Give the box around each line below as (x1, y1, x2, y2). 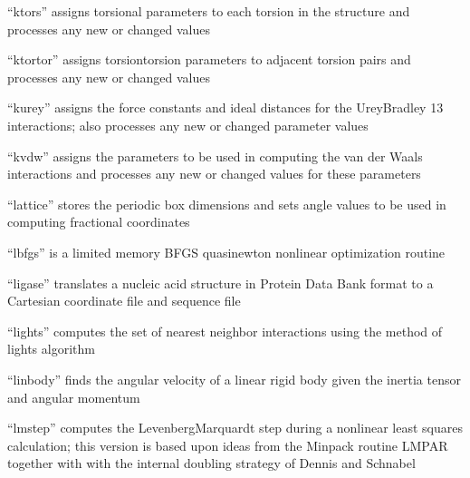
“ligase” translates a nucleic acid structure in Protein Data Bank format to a (7, 273, 434, 292)
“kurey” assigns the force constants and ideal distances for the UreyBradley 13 (7, 98, 444, 117)
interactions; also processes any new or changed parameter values (7, 115, 369, 134)
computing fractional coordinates (7, 212, 190, 231)
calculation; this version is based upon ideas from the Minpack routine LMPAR (7, 435, 448, 454)
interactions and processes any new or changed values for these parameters (7, 164, 421, 183)
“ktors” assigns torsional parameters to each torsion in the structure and (7, 2, 410, 20)
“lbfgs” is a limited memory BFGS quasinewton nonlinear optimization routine (7, 242, 446, 261)
